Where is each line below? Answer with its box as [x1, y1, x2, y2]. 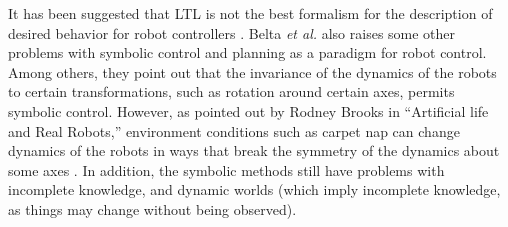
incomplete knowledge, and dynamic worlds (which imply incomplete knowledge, [8, 179, 501, 200]
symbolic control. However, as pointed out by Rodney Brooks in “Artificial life [8, 100, 489, 121]
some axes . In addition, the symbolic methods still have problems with [8, 159, 445, 180]
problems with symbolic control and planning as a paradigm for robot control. [8, 42, 487, 63]
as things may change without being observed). [8, 198, 297, 219]
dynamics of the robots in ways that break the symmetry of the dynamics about [8, 140, 500, 161]
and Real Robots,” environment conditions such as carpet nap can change [8, 120, 460, 141]
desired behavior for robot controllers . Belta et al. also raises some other [8, 22, 456, 43]
